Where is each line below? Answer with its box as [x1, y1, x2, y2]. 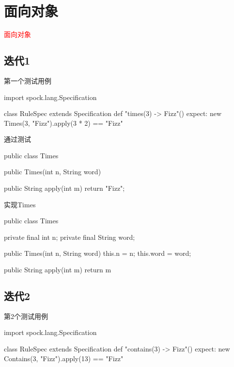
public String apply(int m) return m [4, 265, 111, 275]
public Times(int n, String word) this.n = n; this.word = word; [4, 248, 191, 258]
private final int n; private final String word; [4, 232, 135, 242]
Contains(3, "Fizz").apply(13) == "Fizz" [4, 353, 124, 363]
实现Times [4, 199, 36, 209]
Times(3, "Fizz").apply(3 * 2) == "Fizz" [4, 117, 123, 128]
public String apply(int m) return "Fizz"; [4, 183, 125, 193]
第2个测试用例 [4, 311, 48, 321]
